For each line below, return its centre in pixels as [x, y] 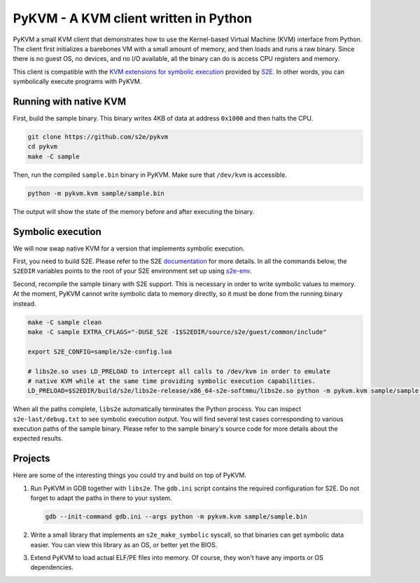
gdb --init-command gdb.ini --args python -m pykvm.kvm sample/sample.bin [176, 517]
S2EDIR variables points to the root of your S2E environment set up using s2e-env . [132, 271]
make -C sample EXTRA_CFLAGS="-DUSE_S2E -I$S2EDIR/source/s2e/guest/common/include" [177, 332]
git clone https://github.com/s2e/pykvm [98, 137]
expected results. [38, 438]
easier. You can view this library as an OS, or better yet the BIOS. [124, 544]
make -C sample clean [65, 322]
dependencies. [52, 568]
